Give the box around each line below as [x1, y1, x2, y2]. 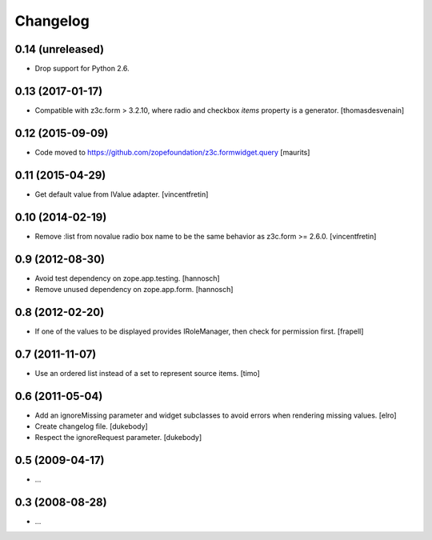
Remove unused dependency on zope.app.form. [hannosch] [34, 284, 234, 294]
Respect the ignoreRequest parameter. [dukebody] [34, 433, 202, 442]
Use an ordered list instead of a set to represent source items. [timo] [34, 368, 260, 378]
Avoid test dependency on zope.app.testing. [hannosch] [34, 273, 220, 283]
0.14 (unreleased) [14, 42, 104, 56]
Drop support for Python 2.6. [34, 64, 130, 74]
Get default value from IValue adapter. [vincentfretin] [34, 189, 209, 199]
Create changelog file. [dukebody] [34, 422, 148, 431]
